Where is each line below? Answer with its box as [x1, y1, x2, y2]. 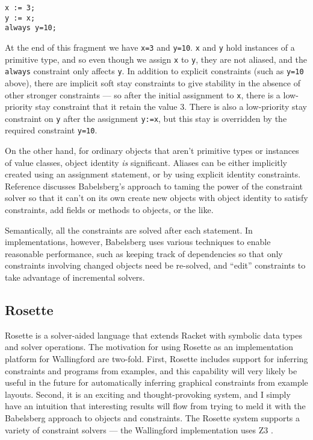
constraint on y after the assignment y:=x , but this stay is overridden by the [5, 112, 287, 124]
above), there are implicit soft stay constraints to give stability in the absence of [5, 76, 300, 89]
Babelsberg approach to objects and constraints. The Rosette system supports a [5, 411, 300, 424]
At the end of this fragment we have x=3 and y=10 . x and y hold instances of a [5, 40, 295, 53]
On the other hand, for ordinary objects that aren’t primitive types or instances [5, 144, 299, 157]
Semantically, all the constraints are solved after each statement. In [5, 223, 253, 236]
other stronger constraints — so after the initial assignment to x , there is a [5, 88, 280, 101]
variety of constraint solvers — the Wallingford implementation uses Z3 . [5, 423, 273, 436]
